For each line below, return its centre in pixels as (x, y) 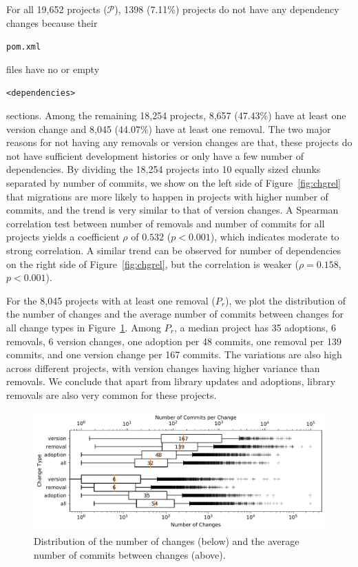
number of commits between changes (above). (130, 554)
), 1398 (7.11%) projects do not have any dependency (227, 9)
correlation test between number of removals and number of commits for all (166, 223)
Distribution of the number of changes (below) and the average (167, 541)
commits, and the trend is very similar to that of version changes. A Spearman (172, 210)
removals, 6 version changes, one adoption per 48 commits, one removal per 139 (174, 341)
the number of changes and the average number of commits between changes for (175, 314)
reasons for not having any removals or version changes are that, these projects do (179, 142)
